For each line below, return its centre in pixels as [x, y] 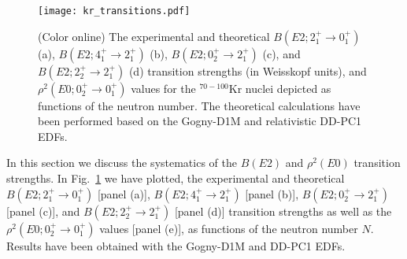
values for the [163, 88]
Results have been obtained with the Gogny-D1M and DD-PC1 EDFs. [176, 245]
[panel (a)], [124, 193]
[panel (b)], [272, 193]
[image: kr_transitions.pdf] [114, 11]
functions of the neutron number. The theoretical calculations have [199, 105]
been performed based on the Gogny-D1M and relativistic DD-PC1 [200, 121]
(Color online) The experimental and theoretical [154, 36]
